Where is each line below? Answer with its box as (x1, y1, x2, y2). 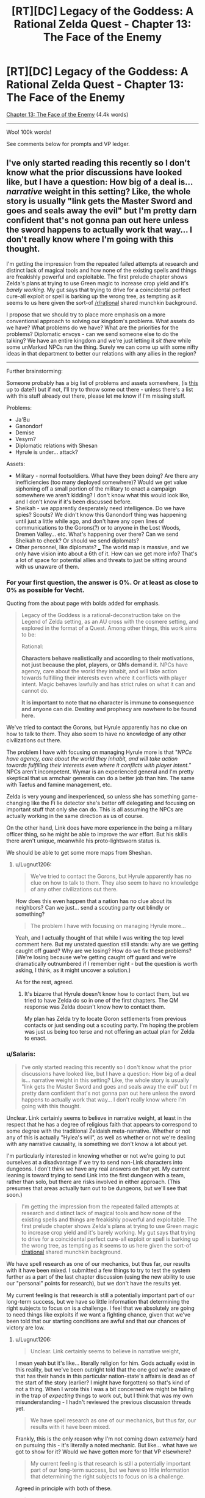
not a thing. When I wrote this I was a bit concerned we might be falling (15, 1386, 194, 1393)
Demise (15, 429, 35, 436)
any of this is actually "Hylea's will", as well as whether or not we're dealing (6, 1134, 196, 1141)
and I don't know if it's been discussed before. (15, 498, 132, 505)
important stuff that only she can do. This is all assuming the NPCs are (6, 806, 184, 813)
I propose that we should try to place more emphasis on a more (6, 310, 166, 318)
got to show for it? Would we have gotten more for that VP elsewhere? (15, 1448, 192, 1455)
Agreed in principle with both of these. (15, 1485, 112, 1492)
